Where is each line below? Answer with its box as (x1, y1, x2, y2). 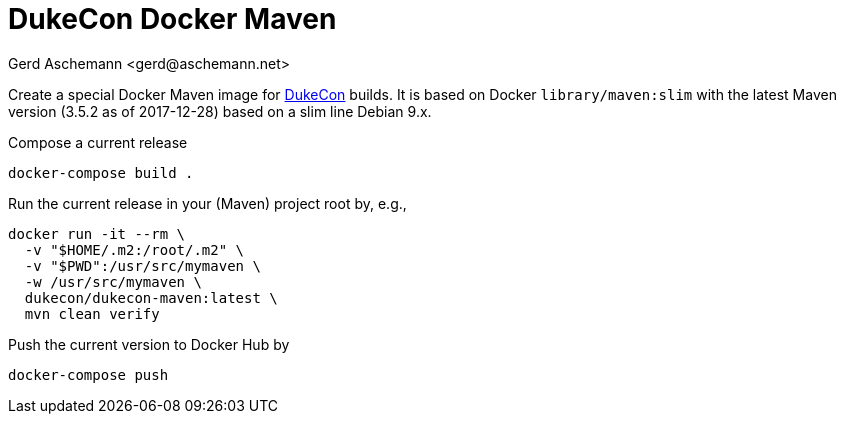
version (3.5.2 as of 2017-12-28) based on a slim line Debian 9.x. (8, 102, 432, 120)
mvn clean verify (24, 305, 160, 322)
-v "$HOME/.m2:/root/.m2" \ (24, 241, 245, 258)
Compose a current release (8, 133, 188, 151)
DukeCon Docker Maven (8, 2, 337, 36)
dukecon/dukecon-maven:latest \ (24, 289, 278, 306)
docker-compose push (8, 366, 169, 383)
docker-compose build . (8, 164, 194, 181)
